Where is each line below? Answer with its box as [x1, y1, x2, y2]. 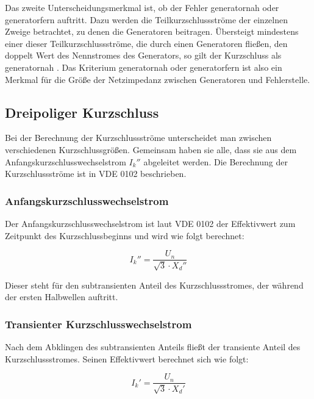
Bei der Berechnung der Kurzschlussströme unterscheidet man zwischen [5, 131, 272, 144]
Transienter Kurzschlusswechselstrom [5, 316, 192, 331]
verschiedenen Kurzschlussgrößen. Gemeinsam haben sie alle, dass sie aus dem [5, 143, 297, 156]
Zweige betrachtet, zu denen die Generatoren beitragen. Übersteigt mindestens [5, 25, 299, 38]
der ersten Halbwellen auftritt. [5, 290, 118, 303]
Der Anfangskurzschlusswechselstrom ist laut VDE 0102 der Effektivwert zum [5, 217, 296, 229]
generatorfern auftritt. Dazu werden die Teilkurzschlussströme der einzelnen [5, 13, 288, 26]
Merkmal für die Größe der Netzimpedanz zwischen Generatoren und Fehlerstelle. [5, 73, 310, 85]
